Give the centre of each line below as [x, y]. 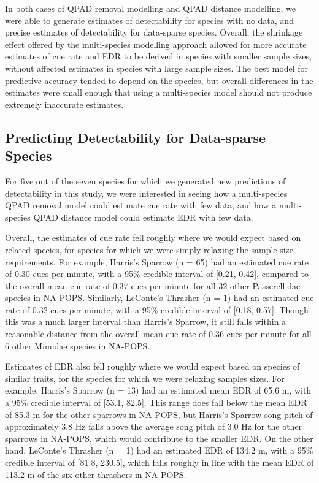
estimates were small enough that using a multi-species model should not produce [159, 92]
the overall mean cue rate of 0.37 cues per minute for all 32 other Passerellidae [153, 285]
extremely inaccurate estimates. [64, 104]
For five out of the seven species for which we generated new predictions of [145, 181]
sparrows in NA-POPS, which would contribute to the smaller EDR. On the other [159, 438]
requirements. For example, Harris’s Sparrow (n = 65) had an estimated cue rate [157, 261]
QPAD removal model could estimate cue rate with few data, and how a [141, 205]
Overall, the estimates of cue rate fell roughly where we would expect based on [153, 238]
